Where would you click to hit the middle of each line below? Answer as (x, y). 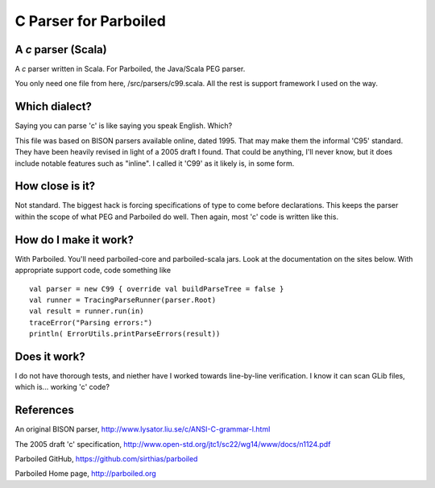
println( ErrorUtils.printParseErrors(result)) (125, 334)
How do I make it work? (75, 240)
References (44, 410)
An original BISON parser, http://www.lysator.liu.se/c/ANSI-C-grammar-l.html (143, 429)
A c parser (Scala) (61, 50)
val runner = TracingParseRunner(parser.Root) (123, 300)
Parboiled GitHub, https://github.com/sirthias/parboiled (106, 459)
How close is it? (55, 186)
